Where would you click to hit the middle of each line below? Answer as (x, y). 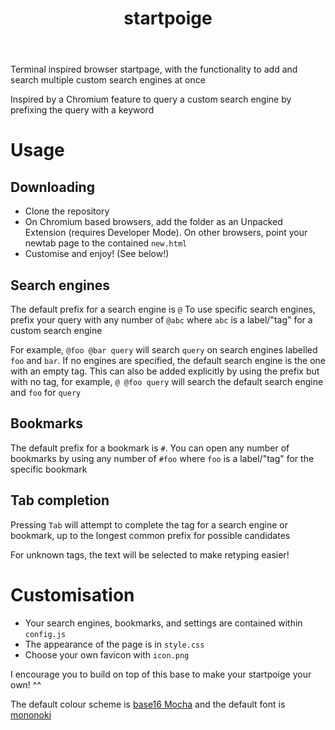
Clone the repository (67, 211)
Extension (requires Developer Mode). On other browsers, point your (166, 233)
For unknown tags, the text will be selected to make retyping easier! (150, 554)
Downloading (52, 187)
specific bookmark (49, 469)
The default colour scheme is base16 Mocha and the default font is (148, 704)
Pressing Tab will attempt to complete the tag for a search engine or (149, 524)
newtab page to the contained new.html (106, 243)
